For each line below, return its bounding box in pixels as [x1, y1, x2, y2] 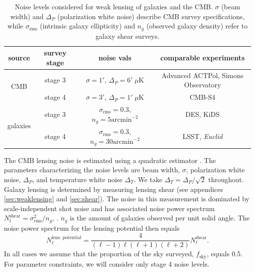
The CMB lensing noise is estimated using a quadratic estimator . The [4, 155, 216, 165]
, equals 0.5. [206, 248, 243, 259]
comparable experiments [160, 53, 245, 63]
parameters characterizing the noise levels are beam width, [4, 164, 180, 175]
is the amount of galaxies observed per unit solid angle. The [70, 213, 250, 223]
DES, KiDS [185, 109, 220, 119]
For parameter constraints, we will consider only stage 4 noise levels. [4, 258, 209, 269]
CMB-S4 [189, 92, 216, 102]
